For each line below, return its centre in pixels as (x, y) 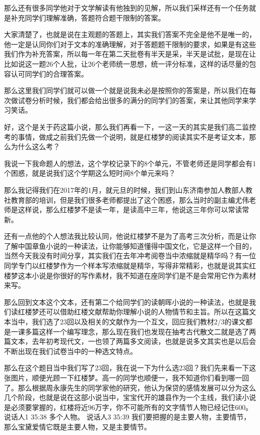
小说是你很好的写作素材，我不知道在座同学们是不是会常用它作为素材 (144, 275)
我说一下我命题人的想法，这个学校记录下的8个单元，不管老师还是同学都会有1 (130, 163)
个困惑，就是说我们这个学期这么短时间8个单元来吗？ (90, 173)
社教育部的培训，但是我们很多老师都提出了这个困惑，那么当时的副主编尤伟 (126, 199)
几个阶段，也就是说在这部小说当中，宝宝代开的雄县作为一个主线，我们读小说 (130, 397)
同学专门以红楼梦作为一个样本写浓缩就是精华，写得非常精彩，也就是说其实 (126, 266)
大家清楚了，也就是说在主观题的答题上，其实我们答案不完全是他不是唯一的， (130, 34)
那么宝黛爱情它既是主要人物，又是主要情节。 (77, 426)
